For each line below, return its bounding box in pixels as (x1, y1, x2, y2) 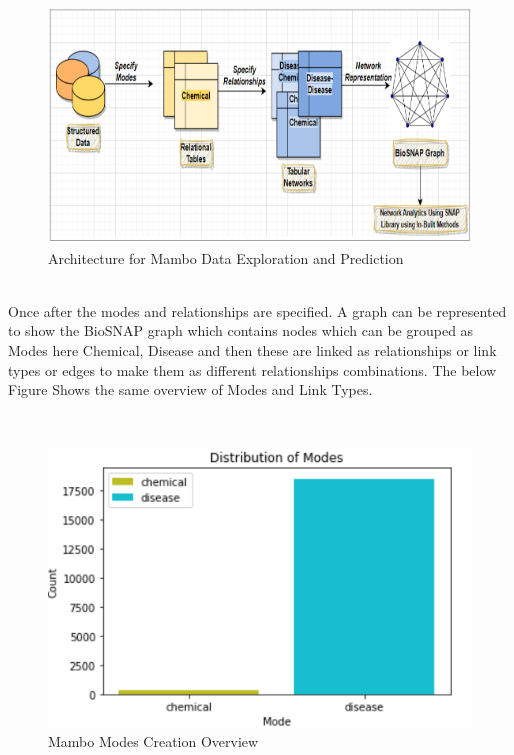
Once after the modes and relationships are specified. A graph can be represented (8, 300, 507, 321)
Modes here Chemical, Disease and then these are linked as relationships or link (8, 340, 497, 361)
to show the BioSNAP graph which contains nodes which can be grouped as (8, 320, 474, 341)
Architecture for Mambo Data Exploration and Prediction (48, 247, 404, 268)
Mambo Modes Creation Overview (48, 731, 259, 752)
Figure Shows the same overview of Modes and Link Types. (8, 379, 373, 400)
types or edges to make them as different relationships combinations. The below (8, 359, 497, 380)
